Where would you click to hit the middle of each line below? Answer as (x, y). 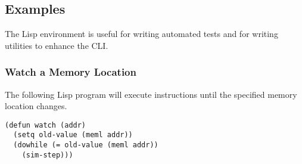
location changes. (36, 106)
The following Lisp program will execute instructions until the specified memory (151, 94)
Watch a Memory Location (71, 72)
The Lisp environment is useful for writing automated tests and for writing (141, 34)
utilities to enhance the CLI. (57, 45)
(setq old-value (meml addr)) (73, 135)
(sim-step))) (47, 155)
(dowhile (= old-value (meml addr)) (86, 145)
